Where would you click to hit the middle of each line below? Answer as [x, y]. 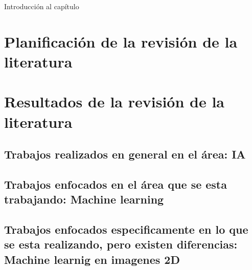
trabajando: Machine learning [84, 199]
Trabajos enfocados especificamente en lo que [126, 229]
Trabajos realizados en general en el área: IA [125, 154]
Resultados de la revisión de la [114, 102]
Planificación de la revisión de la [121, 41]
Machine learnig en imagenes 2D [92, 259]
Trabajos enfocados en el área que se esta [116, 184]
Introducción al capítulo [42, 6]
